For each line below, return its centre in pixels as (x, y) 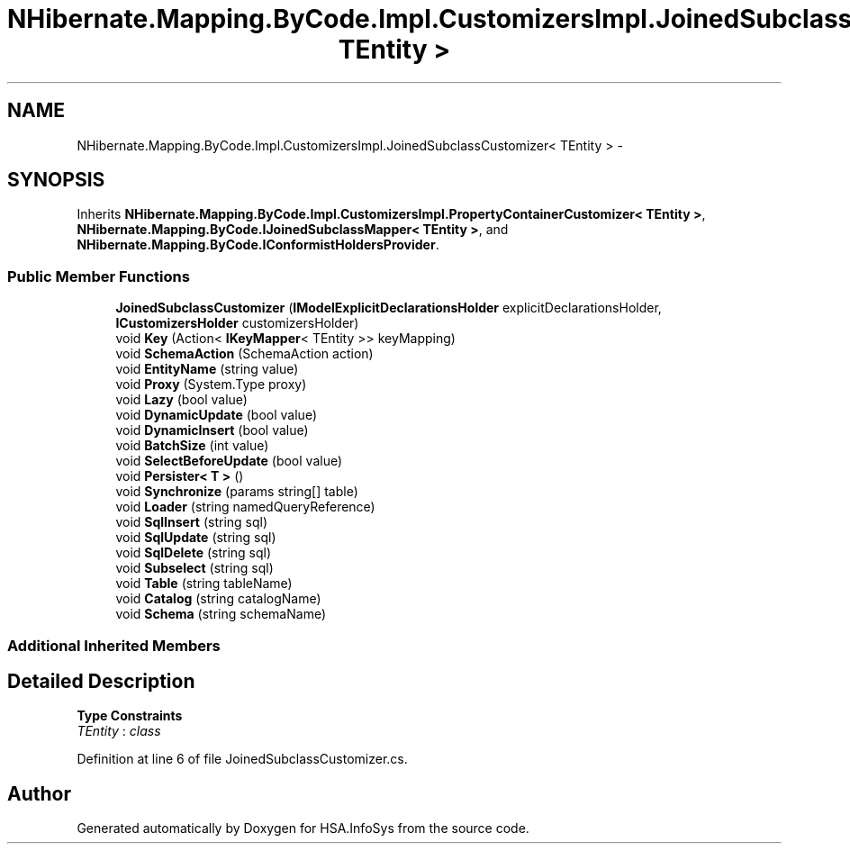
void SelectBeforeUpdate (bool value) (229, 461)
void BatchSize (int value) (192, 446)
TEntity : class (119, 731)
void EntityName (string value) (207, 369)
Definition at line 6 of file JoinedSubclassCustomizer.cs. (242, 759)
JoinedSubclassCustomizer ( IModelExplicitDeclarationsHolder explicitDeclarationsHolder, (389, 308)
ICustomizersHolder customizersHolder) (237, 323)
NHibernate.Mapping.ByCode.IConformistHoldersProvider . (258, 245)
